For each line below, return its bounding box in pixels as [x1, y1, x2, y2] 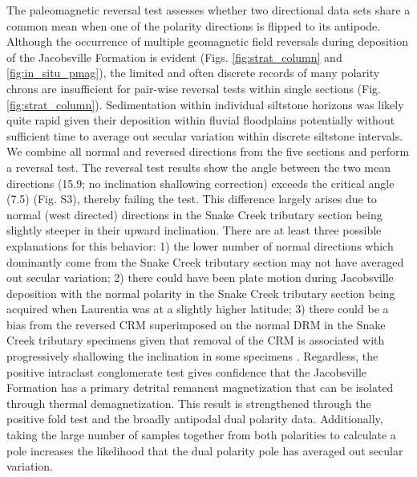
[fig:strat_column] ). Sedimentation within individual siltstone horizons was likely [6, 96, 404, 112]
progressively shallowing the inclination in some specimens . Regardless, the [6, 348, 379, 365]
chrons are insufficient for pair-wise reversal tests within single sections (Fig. [6, 79, 381, 96]
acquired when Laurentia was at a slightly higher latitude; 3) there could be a [6, 300, 389, 317]
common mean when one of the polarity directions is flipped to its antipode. [6, 17, 381, 34]
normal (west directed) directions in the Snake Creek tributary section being [6, 206, 383, 222]
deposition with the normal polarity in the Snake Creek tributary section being [6, 284, 395, 301]
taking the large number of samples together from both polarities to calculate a [6, 426, 396, 443]
